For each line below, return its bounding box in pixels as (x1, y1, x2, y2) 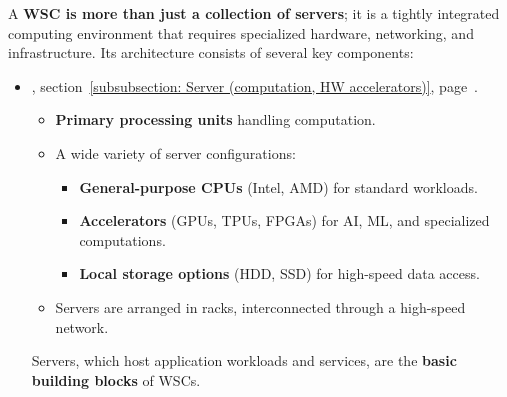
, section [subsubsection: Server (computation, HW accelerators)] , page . (31, 75, 479, 96)
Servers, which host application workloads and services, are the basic (31, 350, 457, 371)
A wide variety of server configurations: (55, 142, 296, 163)
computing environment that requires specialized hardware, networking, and (8, 22, 474, 43)
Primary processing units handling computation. (55, 109, 376, 130)
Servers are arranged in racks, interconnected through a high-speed (55, 296, 466, 317)
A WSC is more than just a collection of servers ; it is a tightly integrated (8, 3, 500, 23)
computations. (79, 229, 166, 250)
